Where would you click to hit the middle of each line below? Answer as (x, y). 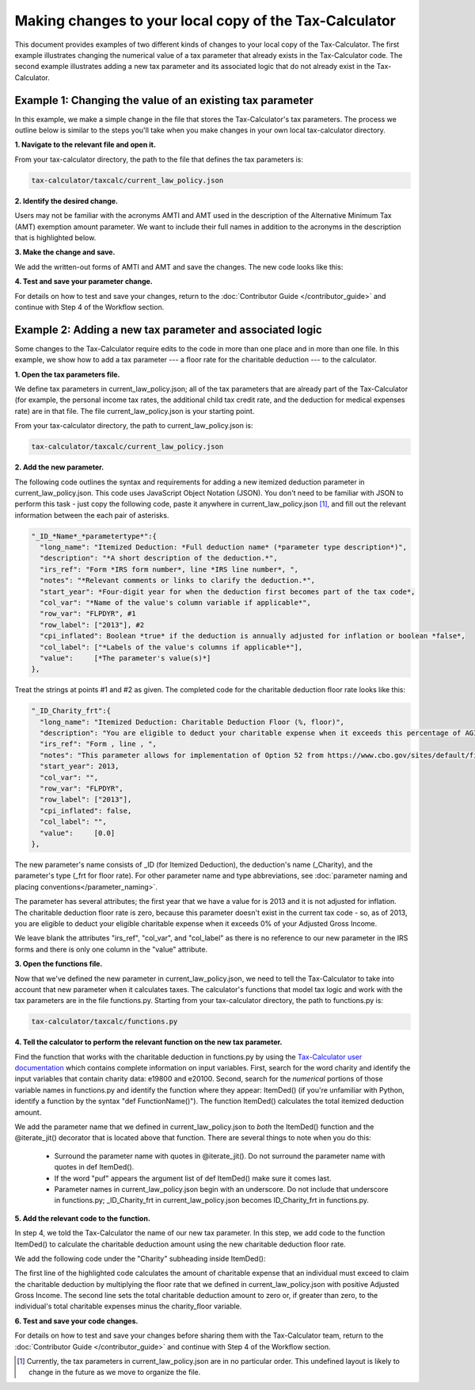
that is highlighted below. (55, 237)
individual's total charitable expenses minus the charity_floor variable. (128, 1306)
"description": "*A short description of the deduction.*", (159, 558)
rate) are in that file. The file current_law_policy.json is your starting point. (135, 411)
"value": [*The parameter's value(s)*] (125, 658)
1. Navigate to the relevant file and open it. (85, 145)
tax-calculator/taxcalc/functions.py (104, 1022)
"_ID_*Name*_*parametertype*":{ (94, 536)
